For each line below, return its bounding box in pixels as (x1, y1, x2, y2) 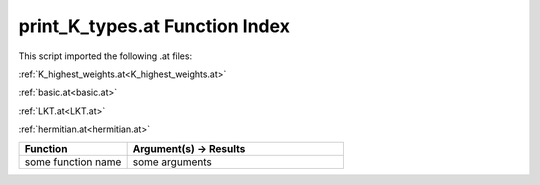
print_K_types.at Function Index (18, 15, 290, 37)
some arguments (132, 155, 212, 169)
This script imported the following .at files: (18, 50, 193, 62)
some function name (24, 155, 122, 169)
